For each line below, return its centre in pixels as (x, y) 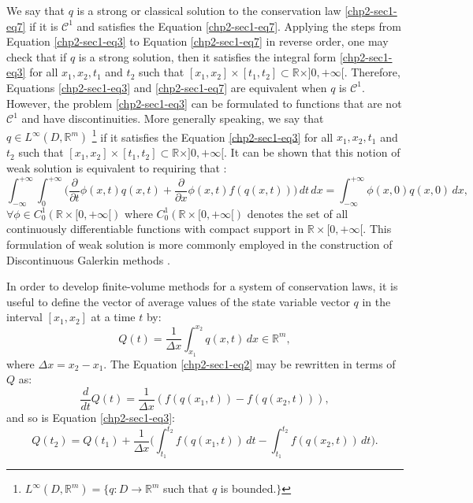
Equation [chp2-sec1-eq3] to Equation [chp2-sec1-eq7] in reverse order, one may (197, 41)
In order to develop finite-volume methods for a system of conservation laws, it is (202, 286)
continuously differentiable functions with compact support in (155, 229)
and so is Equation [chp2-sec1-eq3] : (91, 417)
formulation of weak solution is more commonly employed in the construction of (199, 244)
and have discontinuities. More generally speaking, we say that (173, 118)
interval (24, 317)
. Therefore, (372, 72)
